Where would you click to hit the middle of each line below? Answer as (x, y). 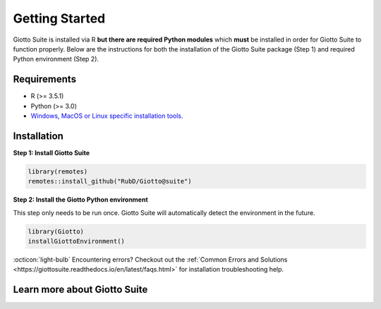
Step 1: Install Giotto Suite (52, 152)
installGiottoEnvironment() (76, 241)
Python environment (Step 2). (56, 59)
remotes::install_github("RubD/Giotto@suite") (110, 181)
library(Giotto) (56, 231)
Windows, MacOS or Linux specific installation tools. (107, 116)
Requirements (45, 79)
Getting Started (59, 18)
